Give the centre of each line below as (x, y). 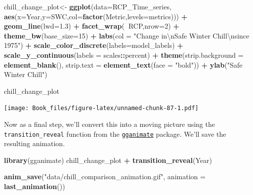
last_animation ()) (35, 186)
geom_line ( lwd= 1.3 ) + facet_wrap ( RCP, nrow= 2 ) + (92, 26)
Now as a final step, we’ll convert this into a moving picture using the (109, 124)
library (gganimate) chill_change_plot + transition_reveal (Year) (108, 160)
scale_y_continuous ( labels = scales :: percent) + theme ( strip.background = (124, 55)
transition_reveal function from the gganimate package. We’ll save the (115, 134)
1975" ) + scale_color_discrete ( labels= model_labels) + (94, 45)
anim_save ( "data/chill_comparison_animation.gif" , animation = (105, 176)
